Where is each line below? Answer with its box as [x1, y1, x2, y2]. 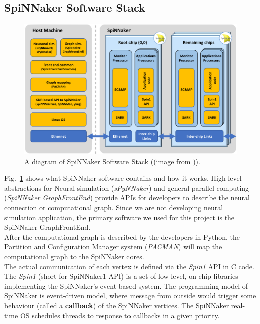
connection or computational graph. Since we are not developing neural [4, 202, 223, 213]
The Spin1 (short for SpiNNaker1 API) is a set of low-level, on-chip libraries [4, 271, 238, 281]
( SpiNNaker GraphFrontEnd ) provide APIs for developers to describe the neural [4, 192, 250, 203]
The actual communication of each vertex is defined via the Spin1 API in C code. [4, 261, 254, 271]
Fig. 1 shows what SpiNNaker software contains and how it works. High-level [4, 173, 242, 183]
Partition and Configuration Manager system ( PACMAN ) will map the [4, 241, 222, 252]
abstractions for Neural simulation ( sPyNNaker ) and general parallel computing [4, 182, 249, 193]
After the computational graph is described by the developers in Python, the [4, 231, 240, 242]
